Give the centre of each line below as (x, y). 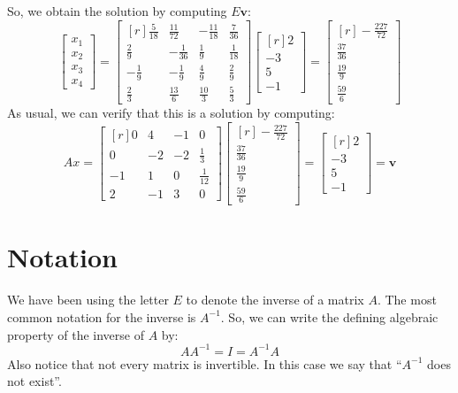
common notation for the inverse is (102, 316)
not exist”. (34, 381)
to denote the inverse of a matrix (275, 300)
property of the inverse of (76, 334)
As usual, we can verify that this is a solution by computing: (171, 113)
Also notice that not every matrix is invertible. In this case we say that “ (205, 363)
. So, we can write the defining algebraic (329, 316)
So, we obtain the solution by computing (117, 11)
